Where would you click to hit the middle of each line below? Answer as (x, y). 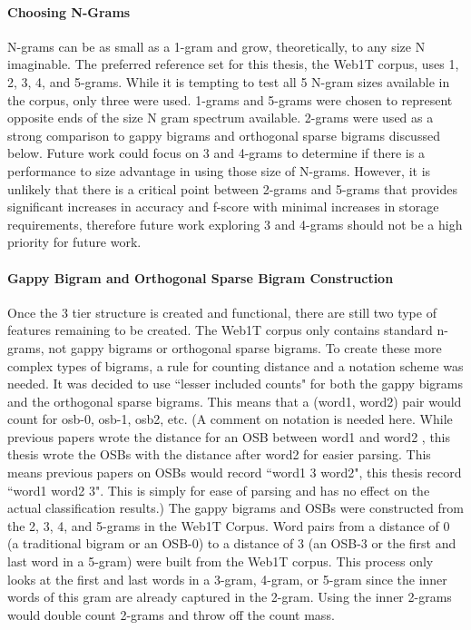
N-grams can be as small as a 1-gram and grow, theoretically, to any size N (216, 46)
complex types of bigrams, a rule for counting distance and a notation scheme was (235, 365)
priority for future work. (74, 242)
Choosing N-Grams (69, 11)
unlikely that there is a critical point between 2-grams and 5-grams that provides (232, 188)
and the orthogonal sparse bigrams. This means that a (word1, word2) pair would (235, 401)
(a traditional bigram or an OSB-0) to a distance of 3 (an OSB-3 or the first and (232, 543)
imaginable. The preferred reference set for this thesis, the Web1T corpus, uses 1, (233, 64)
